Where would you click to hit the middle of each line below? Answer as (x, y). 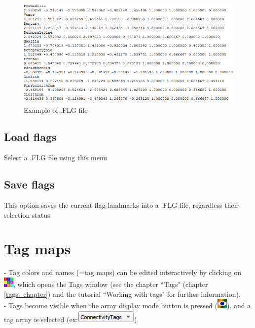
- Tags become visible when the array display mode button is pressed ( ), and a (127, 305)
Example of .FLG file (56, 110)
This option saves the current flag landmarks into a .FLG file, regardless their (122, 205)
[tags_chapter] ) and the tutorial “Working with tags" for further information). (122, 294)
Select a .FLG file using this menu (56, 158)
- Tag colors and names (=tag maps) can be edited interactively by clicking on (123, 272)
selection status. (28, 214)
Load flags (30, 137)
